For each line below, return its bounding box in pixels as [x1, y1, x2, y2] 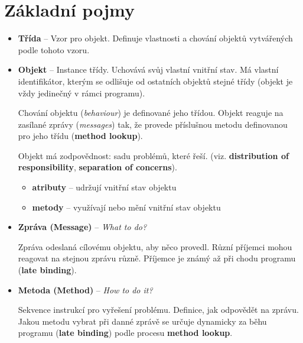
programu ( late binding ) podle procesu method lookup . [18, 326, 233, 339]
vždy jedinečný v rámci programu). [18, 86, 145, 99]
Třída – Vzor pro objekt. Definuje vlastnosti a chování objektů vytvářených [18, 32, 293, 44]
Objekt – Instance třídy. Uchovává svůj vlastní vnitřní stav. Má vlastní [18, 63, 279, 76]
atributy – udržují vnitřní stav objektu [32, 181, 177, 193]
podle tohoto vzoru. [18, 43, 90, 56]
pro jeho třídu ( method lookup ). [18, 130, 143, 142]
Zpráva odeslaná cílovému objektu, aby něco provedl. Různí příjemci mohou [18, 240, 292, 253]
